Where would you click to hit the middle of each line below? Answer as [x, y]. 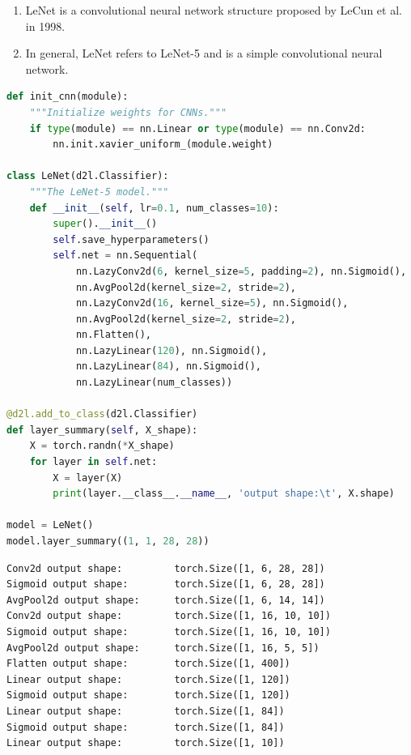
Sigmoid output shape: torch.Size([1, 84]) [146, 727]
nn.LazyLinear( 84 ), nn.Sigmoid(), [169, 367]
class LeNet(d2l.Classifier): [88, 176]
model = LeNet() [50, 525]
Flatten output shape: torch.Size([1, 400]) [148, 664]
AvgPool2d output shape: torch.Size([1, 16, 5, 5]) [163, 648]
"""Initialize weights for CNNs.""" [128, 112]
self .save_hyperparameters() [131, 239]
